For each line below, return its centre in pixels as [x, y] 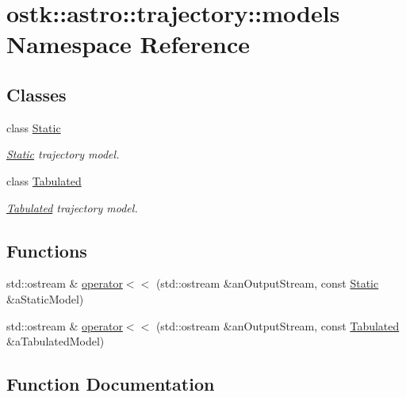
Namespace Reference [128, 44]
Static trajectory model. [63, 154]
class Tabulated [44, 180]
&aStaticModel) [45, 298]
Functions [47, 250]
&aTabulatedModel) [56, 341]
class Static [34, 127]
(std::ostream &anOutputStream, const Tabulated [278, 325]
